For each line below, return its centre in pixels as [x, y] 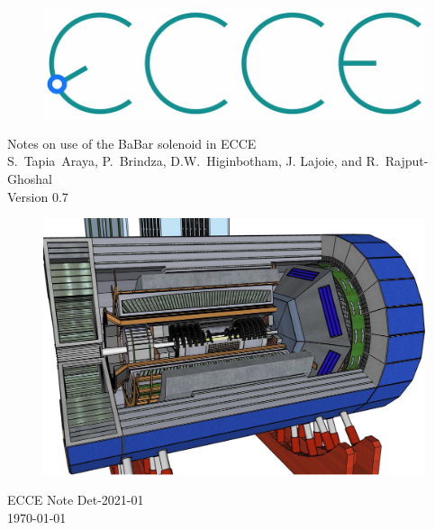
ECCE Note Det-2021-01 [76, 500]
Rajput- [407, 161]
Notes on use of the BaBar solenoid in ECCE [132, 143]
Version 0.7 [38, 196]
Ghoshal [30, 179]
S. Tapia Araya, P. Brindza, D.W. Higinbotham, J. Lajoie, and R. [193, 161]
